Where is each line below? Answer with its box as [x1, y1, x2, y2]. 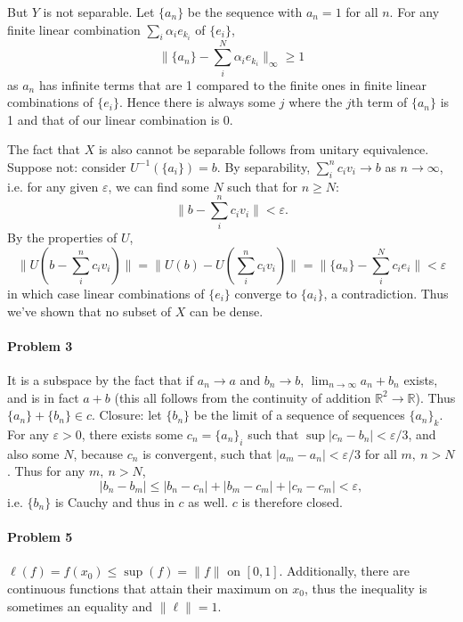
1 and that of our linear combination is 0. [7, 110, 233, 128]
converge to [234, 284, 297, 302]
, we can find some [108, 176, 209, 195]
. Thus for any [7, 462, 85, 480]
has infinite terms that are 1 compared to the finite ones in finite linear [38, 75, 427, 94]
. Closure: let [92, 405, 162, 424]
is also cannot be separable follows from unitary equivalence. [98, 140, 429, 159]
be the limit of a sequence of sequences [193, 405, 405, 424]
